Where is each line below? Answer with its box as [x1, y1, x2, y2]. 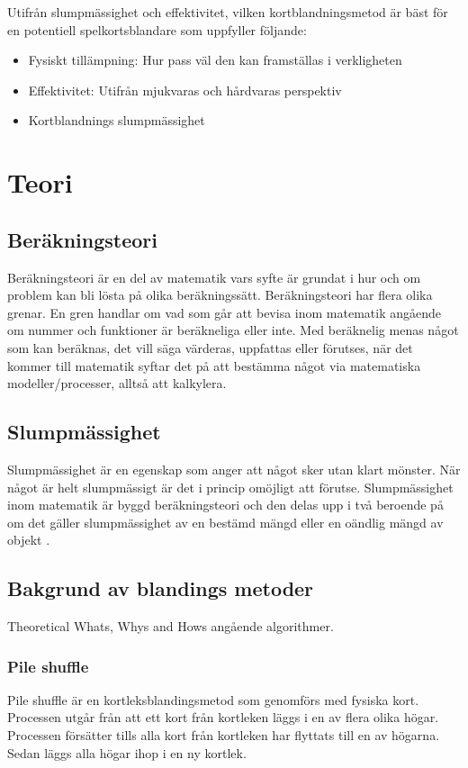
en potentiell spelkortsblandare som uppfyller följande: [7, 20, 307, 39]
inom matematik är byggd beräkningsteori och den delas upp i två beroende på [7, 495, 444, 514]
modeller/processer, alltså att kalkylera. [7, 374, 227, 393]
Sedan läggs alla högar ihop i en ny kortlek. [7, 743, 247, 762]
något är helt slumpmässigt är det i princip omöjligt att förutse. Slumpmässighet [7, 477, 454, 496]
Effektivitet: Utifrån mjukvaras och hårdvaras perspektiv [28, 80, 342, 99]
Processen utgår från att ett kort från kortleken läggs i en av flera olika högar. [7, 708, 439, 727]
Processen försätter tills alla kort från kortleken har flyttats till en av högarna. [7, 726, 440, 745]
